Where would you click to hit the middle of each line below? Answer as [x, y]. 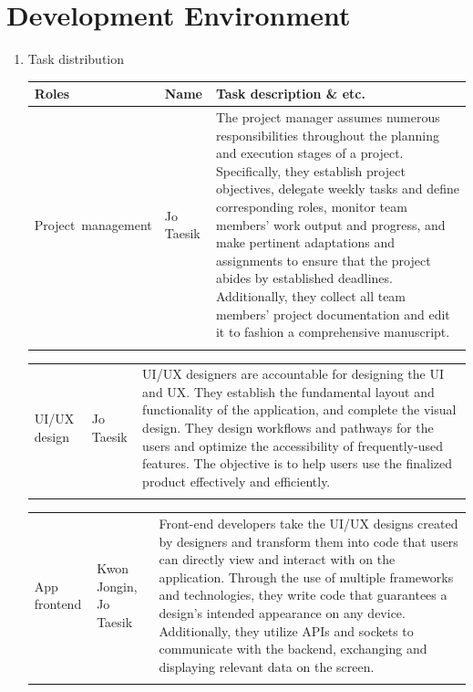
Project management [93, 224]
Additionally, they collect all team [311, 296]
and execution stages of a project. [309, 153]
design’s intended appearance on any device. [282, 612]
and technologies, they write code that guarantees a [303, 595]
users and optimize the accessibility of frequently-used [293, 445]
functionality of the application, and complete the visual [299, 409]
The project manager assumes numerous [328, 117]
